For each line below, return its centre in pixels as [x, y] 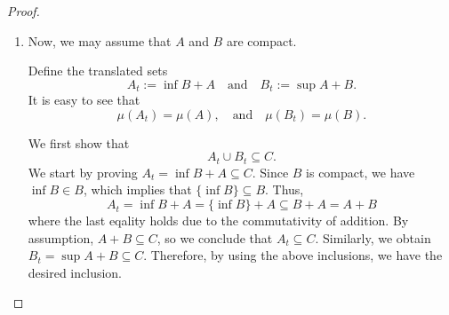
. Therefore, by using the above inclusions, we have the [293, 255]
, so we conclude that [215, 237]
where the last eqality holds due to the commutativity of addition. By [218, 220]
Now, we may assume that [100, 40]
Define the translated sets [98, 71]
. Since [270, 172]
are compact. [261, 40]
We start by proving [83, 172]
